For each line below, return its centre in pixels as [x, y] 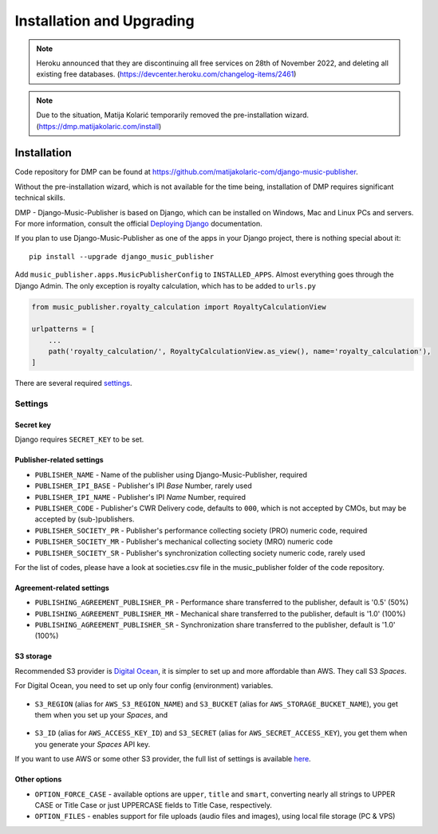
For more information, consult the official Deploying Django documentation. [138, 223]
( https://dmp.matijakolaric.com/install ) [99, 126]
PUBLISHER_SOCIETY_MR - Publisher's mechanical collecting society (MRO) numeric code [184, 541]
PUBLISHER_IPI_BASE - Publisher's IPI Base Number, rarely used [143, 486]
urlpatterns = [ [63, 329]
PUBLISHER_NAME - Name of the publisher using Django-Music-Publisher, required [171, 474]
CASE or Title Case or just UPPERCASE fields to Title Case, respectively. [154, 805]
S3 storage [33, 656]
